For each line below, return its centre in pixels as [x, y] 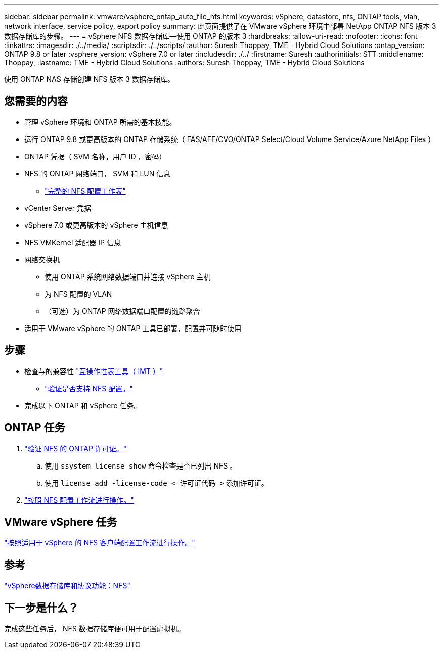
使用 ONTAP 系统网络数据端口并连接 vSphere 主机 [128, 276]
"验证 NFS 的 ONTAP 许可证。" [76, 448]
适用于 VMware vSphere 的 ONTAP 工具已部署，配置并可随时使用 [133, 328]
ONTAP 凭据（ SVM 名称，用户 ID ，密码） [95, 156]
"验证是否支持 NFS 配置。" [89, 388]
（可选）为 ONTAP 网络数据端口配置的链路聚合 [122, 311]
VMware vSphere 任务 [61, 522]
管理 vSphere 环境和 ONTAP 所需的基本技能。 [100, 122]
